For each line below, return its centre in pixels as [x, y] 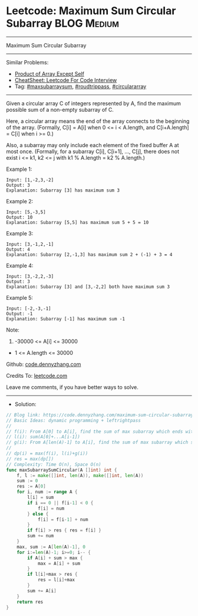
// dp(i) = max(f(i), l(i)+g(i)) [47, 453]
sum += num [41, 536]
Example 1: [19, 169]
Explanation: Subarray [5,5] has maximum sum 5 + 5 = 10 [77, 222]
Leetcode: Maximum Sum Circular [91, 11]
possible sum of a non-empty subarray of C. [60, 109]
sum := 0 [27, 481]
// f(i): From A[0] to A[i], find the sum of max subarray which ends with [101, 432]
